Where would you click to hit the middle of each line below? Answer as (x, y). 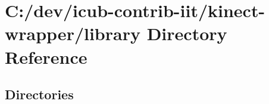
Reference (46, 56)
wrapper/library (73, 33)
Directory (187, 33)
